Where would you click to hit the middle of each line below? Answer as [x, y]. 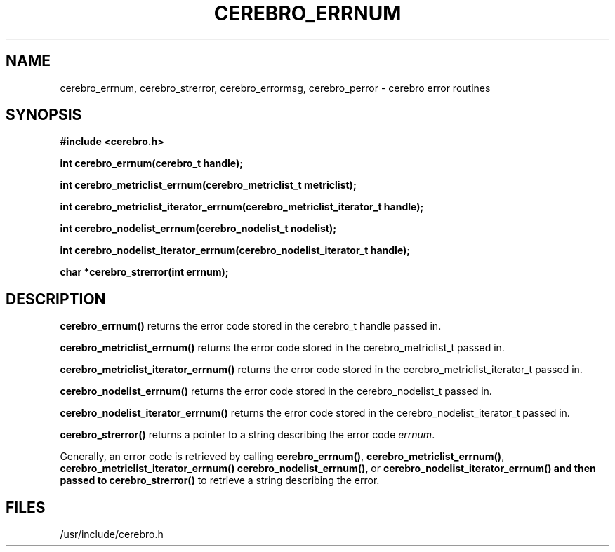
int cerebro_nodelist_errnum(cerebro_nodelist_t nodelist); [198, 229]
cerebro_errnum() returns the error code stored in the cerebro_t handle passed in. [251, 326]
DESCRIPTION [56, 299]
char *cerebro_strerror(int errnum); [144, 272]
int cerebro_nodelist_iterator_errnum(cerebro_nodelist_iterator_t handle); [235, 250]
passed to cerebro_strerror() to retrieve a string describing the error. [220, 480]
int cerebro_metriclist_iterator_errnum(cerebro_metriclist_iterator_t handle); [242, 207]
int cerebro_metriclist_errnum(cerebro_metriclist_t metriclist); [208, 185]
